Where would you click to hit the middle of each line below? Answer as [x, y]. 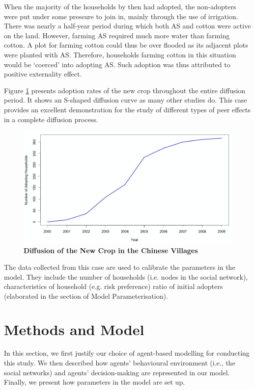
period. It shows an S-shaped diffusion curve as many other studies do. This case [126, 100]
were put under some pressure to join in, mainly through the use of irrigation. [121, 16]
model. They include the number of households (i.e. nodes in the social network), [126, 276]
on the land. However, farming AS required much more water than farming [117, 35]
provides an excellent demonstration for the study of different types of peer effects [127, 109]
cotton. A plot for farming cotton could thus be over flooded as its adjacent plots [126, 45]
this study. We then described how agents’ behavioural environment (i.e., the [120, 363]
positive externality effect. [43, 74]
